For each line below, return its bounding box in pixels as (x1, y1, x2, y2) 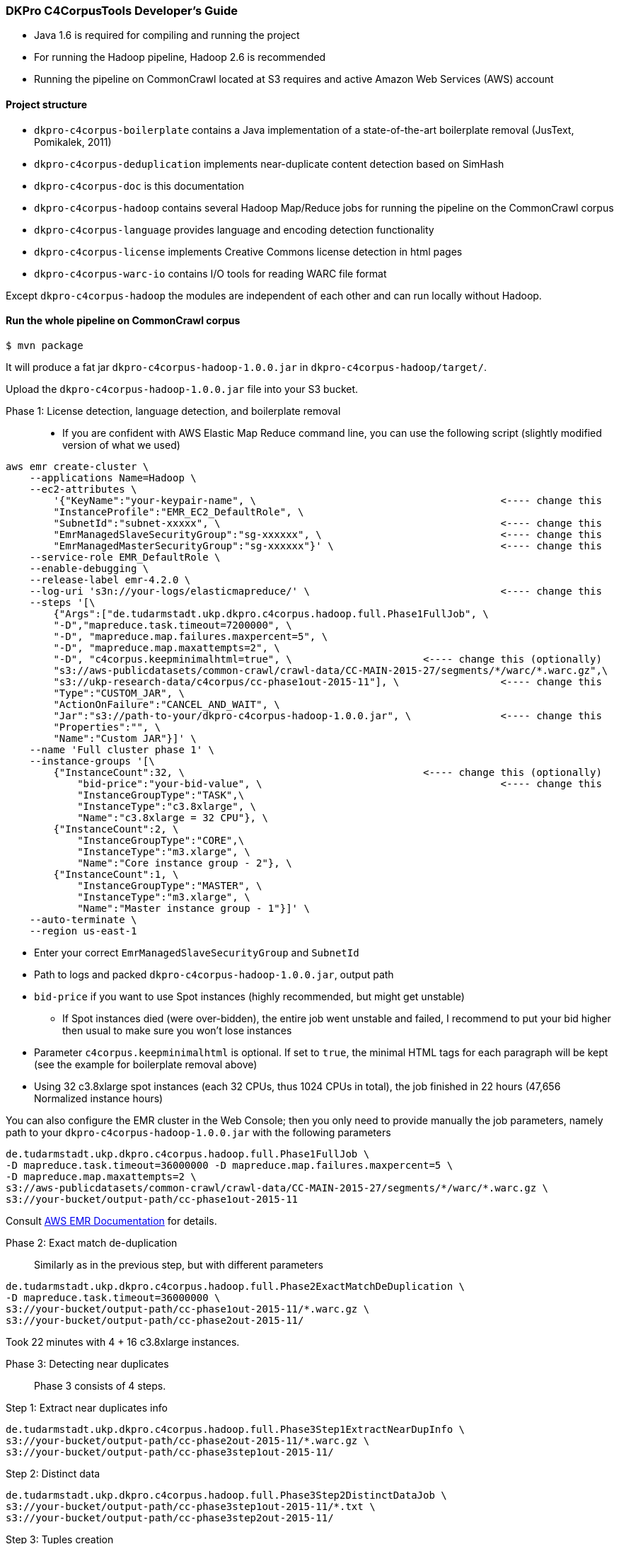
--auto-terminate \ (29, 913, 137, 925)
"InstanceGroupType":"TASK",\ (77, 789, 245, 801)
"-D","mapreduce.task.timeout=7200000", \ (53, 619, 292, 631)
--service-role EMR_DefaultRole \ (29, 551, 221, 563)
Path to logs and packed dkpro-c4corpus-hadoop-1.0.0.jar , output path (34, 968, 394, 980)
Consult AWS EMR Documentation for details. (6, 1214, 217, 1227)
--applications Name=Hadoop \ (29, 471, 197, 484)
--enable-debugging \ (29, 562, 149, 574)
